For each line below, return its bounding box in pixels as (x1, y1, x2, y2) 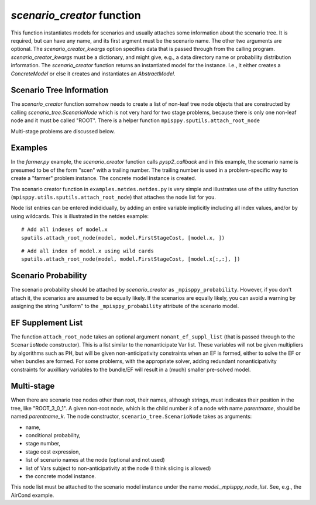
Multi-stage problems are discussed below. (11, 127, 115, 134)
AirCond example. (11, 492, 54, 499)
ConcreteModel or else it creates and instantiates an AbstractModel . (11, 70, 176, 77)
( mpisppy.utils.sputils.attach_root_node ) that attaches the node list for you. (11, 193, 217, 201)
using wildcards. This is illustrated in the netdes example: (11, 212, 149, 219)
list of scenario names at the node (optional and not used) (25, 456, 165, 464)
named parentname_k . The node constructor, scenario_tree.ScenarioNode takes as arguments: (11, 413, 252, 420)
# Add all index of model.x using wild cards (21, 248, 154, 254)
